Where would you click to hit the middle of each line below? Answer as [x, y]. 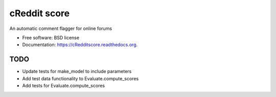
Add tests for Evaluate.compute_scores [63, 86]
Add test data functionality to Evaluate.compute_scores [80, 78]
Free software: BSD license [51, 38]
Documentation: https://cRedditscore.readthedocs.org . [80, 45]
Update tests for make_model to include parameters [77, 72]
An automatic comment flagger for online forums [61, 28]
